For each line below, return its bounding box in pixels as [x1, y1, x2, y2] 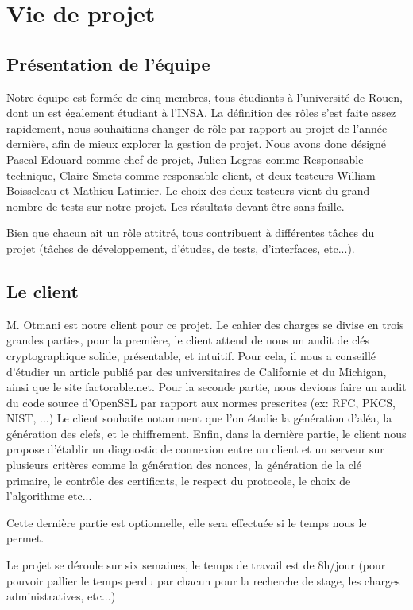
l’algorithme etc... [6, 488, 92, 504]
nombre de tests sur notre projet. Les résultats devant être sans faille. [6, 197, 345, 214]
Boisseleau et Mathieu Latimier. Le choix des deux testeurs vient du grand [6, 182, 370, 199]
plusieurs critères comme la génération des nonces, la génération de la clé [6, 457, 361, 473]
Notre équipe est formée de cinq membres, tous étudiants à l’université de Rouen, [6, 88, 403, 105]
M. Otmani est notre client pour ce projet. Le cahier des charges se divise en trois [6, 316, 404, 332]
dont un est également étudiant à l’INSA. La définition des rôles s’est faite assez [6, 104, 396, 121]
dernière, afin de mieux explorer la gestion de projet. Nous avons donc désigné [6, 135, 387, 152]
